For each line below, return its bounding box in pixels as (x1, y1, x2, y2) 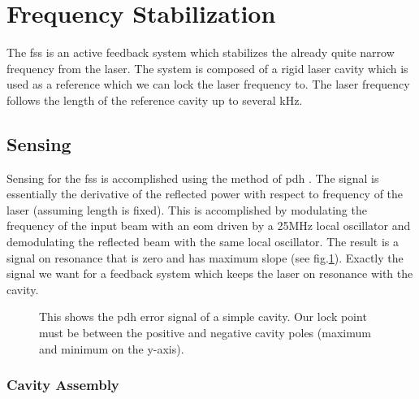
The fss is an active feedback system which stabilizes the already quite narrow (6, 44, 395, 61)
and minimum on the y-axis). (39, 340, 184, 357)
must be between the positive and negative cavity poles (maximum (39, 324, 371, 341)
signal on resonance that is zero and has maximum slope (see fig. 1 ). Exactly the (6, 249, 404, 266)
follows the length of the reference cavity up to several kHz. (6, 91, 303, 108)
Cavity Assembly (6, 375, 119, 395)
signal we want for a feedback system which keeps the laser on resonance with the (6, 265, 413, 282)
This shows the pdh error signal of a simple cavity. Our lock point (39, 308, 367, 325)
